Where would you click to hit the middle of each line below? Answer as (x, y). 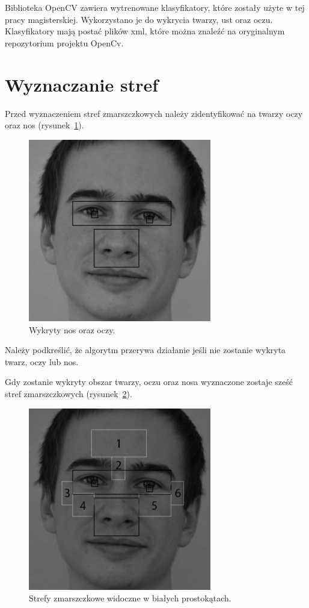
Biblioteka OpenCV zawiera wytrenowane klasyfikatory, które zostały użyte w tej (155, 7)
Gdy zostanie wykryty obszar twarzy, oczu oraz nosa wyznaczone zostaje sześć (149, 382)
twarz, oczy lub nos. (42, 361)
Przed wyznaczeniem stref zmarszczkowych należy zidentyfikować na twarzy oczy (154, 113)
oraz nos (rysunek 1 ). (44, 125)
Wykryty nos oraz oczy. (72, 329)
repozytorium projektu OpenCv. (64, 42)
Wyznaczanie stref (82, 84)
